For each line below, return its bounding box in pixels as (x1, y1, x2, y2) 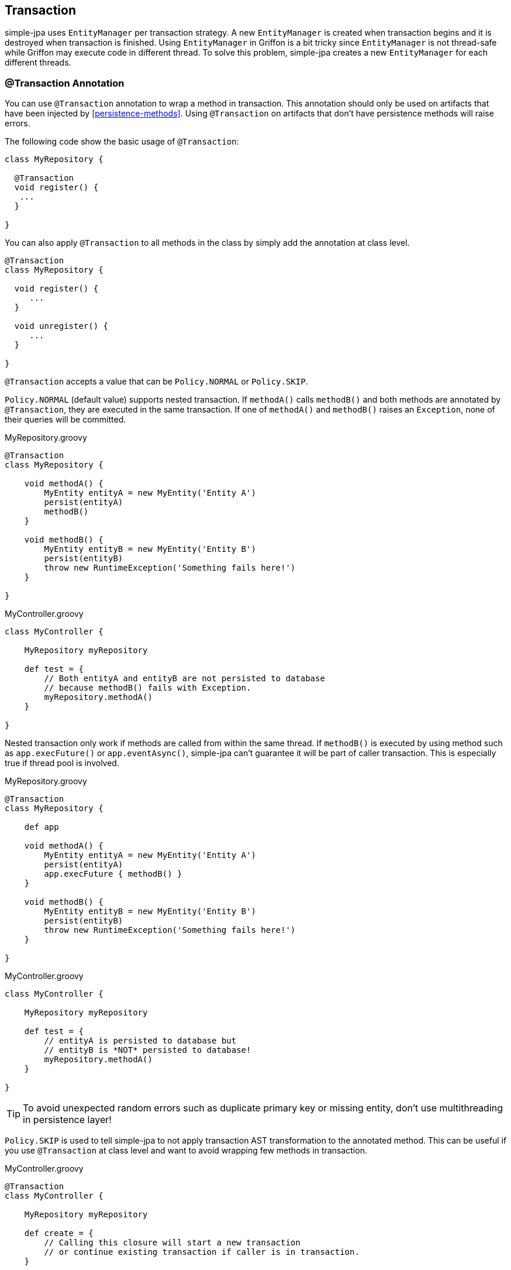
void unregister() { (14, 321, 109, 331)
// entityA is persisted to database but (44, 1036, 237, 1046)
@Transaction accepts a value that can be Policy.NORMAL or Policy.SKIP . (5, 376, 308, 387)
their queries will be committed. (5, 414, 126, 425)
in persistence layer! (23, 1114, 112, 1126)
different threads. (5, 57, 71, 68)
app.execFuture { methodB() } (44, 869, 182, 879)
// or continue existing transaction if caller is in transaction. (44, 1247, 360, 1257)
